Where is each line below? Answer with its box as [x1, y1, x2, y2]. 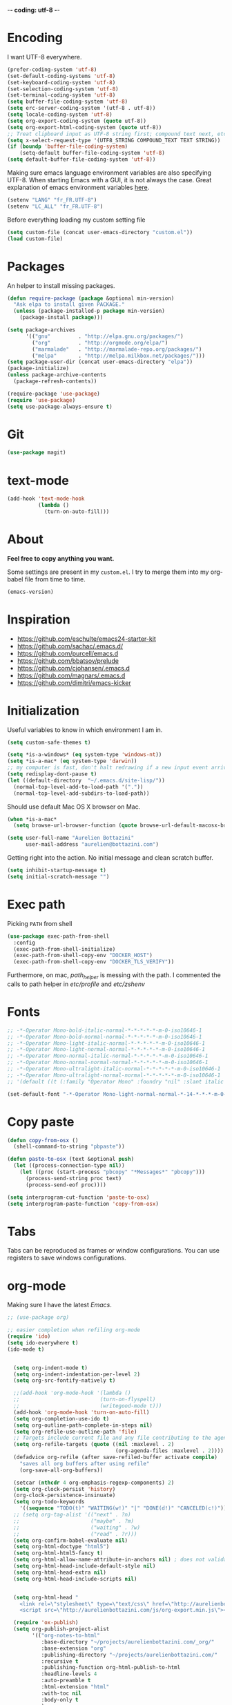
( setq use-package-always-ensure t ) [7, 403, 113, 410]
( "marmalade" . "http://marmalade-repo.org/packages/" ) [32, 345, 202, 353]
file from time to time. [24, 575, 86, 583]
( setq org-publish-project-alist [13, 1626, 110, 1632]
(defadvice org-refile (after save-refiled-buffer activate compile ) [13, 1454, 217, 1461]
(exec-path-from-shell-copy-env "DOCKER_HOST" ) [13, 952, 153, 959]
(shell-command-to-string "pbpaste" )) [13, 1143, 126, 1150]
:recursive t [41, 1657, 79, 1665]
